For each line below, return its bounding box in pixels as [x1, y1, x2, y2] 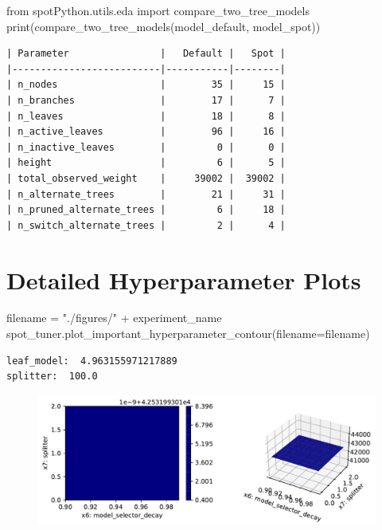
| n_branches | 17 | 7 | [6, 94, 286, 106]
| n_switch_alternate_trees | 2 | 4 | [6, 219, 286, 231]
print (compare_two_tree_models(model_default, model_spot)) [6, 18, 321, 34]
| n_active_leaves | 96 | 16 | [6, 126, 286, 138]
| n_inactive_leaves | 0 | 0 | [6, 141, 286, 153]
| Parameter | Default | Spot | [6, 48, 286, 60]
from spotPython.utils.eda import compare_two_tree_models [6, 2, 310, 18]
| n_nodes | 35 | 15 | [6, 79, 286, 91]
